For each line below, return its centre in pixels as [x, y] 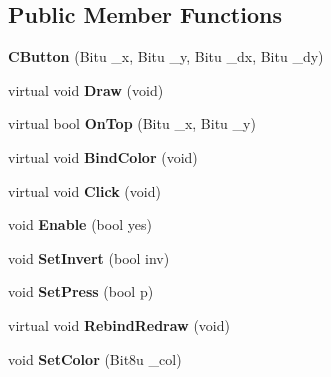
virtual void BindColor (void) [103, 156]
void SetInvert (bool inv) [89, 257]
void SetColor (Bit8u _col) [95, 358]
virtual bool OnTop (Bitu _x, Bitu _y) [132, 123]
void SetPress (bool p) [81, 291]
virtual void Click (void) [84, 190]
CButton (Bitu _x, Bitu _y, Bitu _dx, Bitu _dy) [166, 56]
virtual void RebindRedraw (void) [119, 324]
